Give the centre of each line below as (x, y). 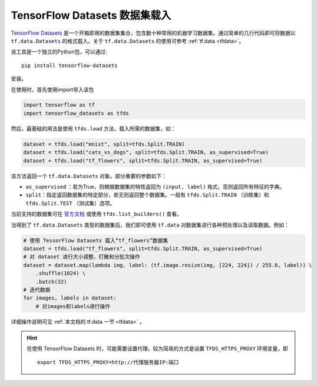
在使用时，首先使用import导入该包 (52, 89)
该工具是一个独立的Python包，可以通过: (59, 52)
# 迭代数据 (37, 289)
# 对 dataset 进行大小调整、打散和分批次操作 (82, 257)
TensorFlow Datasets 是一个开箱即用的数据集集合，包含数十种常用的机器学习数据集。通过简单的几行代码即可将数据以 (153, 33)
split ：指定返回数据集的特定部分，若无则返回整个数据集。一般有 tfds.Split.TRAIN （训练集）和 (147, 195)
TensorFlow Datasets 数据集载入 (91, 15)
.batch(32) (51, 282)
